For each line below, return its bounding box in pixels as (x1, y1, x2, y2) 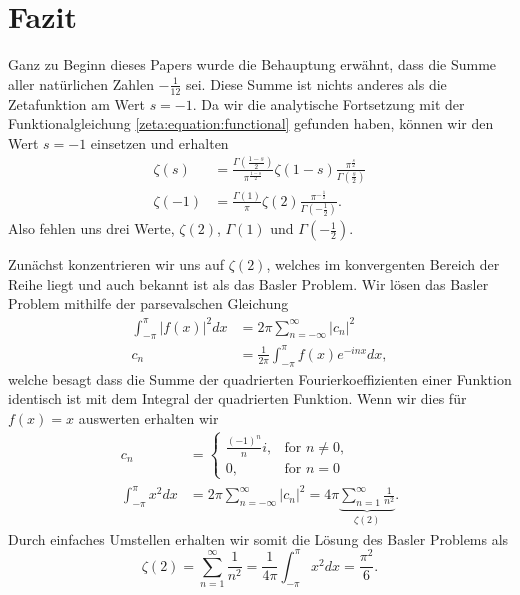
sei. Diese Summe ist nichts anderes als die (185, 73, 447, 94)
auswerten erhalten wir (78, 407, 219, 428)
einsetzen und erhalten (90, 132, 229, 153)
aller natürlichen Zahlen (8, 73, 154, 94)
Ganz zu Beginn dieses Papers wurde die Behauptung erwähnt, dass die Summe (8, 54, 497, 75)
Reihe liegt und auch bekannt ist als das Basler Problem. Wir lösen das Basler (8, 273, 489, 294)
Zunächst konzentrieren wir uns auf (8, 254, 225, 275)
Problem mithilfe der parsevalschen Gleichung (8, 293, 289, 314)
